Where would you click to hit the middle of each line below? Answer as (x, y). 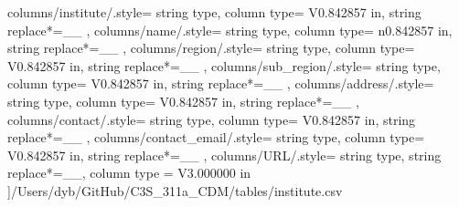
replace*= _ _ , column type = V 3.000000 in (129, 173)
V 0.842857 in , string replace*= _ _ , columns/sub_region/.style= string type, (224, 65)
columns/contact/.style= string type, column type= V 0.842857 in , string (212, 119)
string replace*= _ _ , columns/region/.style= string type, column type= (211, 48)
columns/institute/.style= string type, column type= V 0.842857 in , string (214, 12)
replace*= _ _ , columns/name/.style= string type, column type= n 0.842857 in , (230, 30)
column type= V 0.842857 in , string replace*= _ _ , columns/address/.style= (221, 83)
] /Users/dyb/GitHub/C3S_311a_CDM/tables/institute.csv (175, 190)
